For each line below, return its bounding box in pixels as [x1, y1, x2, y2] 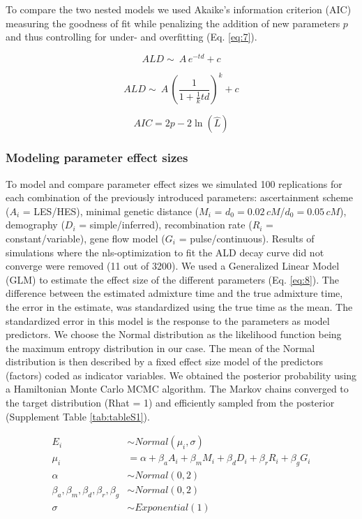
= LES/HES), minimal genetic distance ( [22, 203, 199, 218]
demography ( [6, 217, 65, 232]
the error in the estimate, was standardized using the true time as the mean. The [6, 299, 353, 314]
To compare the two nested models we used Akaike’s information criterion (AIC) [6, 2, 352, 16]
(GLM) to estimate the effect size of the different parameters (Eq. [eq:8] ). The [6, 272, 339, 286]
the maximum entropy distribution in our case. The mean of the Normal [6, 340, 315, 355]
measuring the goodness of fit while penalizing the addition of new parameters [6, 15, 340, 30]
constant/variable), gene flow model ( [6, 231, 165, 245]
